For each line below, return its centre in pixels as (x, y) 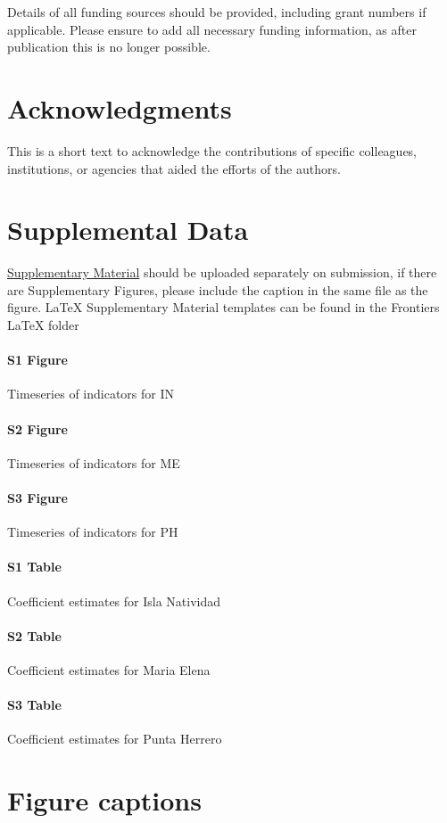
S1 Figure (37, 360)
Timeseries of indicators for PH (93, 532)
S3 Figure (37, 497)
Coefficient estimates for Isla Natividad (114, 601)
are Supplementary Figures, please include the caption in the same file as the (218, 289)
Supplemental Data (128, 230)
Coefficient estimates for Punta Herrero (115, 739)
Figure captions (104, 800)
